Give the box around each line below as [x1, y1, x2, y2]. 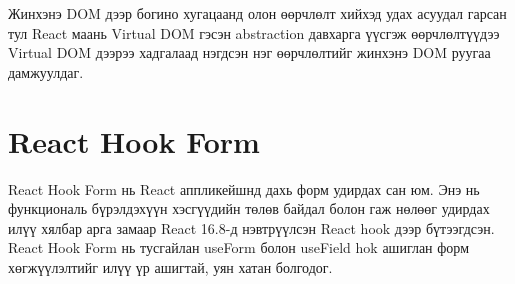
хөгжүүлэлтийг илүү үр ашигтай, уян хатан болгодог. [8, 256, 333, 277]
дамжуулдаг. [8, 61, 84, 82]
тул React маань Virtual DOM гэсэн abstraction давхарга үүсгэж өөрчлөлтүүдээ [8, 22, 500, 43]
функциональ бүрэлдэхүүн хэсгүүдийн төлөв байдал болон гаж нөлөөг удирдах [8, 198, 490, 219]
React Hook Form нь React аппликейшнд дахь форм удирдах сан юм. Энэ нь [8, 178, 480, 199]
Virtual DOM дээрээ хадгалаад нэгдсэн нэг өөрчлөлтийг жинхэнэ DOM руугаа [8, 42, 491, 63]
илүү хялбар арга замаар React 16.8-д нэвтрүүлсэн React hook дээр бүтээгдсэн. [8, 217, 495, 238]
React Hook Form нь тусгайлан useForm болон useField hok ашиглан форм [8, 237, 469, 258]
